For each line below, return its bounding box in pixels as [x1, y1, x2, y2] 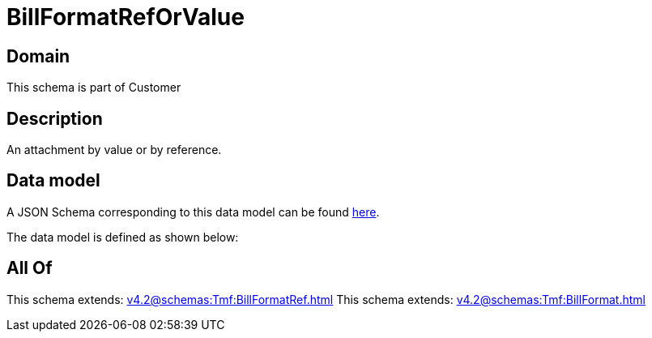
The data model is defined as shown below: [6, 229, 239, 244]
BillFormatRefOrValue [6, 3, 245, 31]
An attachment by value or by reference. [6, 143, 222, 157]
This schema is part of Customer [6, 80, 181, 95]
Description [6, 108, 103, 129]
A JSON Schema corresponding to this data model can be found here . [6, 204, 380, 219]
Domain [6, 45, 70, 66]
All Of [6, 258, 53, 279]
